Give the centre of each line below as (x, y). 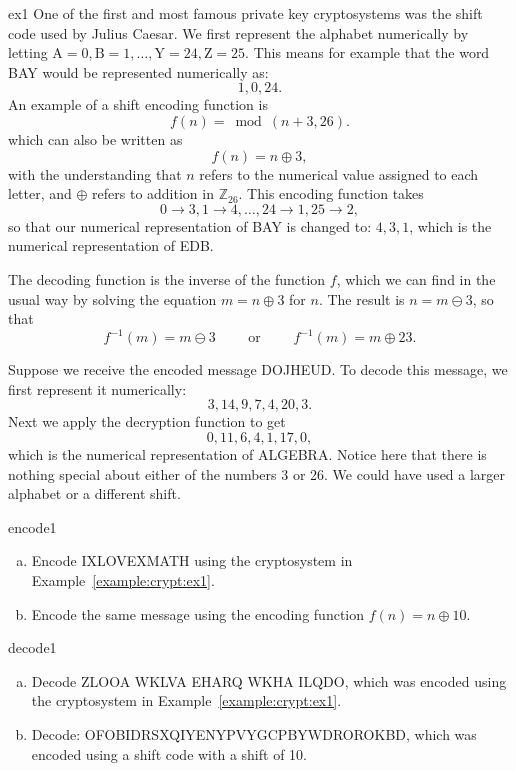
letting (28, 52)
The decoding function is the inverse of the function (167, 278)
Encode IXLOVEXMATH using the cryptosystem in (192, 560)
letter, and (40, 193)
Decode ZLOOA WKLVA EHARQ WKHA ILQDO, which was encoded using (269, 680)
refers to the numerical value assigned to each (339, 173)
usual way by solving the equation (112, 298)
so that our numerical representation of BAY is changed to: (190, 225)
